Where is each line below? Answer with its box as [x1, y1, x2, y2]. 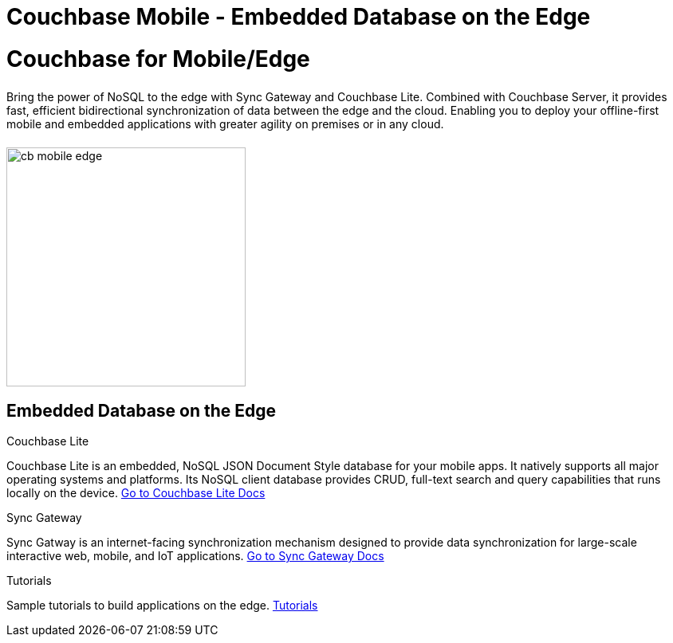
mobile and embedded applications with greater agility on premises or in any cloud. [6, 116, 444, 131]
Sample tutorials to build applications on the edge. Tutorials [6, 598, 318, 613]
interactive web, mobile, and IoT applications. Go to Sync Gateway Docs [6, 549, 384, 563]
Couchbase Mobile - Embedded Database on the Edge [6, 3, 591, 30]
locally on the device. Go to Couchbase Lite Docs [6, 486, 266, 500]
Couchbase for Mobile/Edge [6, 45, 310, 73]
